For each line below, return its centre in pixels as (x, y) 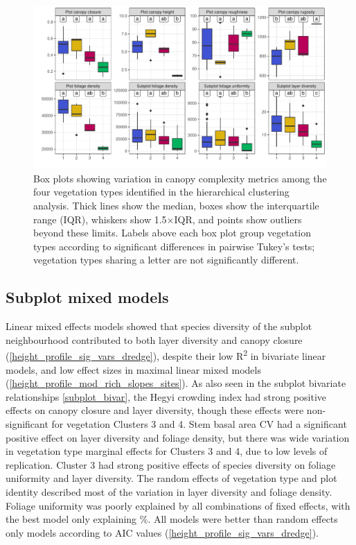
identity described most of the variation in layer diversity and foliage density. (169, 491)
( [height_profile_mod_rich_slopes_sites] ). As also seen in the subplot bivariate (176, 383)
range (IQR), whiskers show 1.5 (100, 219)
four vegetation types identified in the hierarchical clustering (161, 192)
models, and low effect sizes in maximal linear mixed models (133, 369)
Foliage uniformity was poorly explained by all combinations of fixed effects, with (178, 505)
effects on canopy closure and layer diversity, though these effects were (155, 410)
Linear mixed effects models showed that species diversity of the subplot (159, 326)
